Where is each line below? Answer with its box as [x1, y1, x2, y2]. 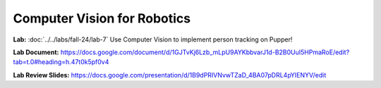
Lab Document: [13, 48, 59, 56]
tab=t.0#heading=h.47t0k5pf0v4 [13, 58, 109, 66]
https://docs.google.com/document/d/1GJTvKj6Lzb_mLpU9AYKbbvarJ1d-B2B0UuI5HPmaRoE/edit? [60, 48, 350, 56]
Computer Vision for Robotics [13, 11, 190, 26]
